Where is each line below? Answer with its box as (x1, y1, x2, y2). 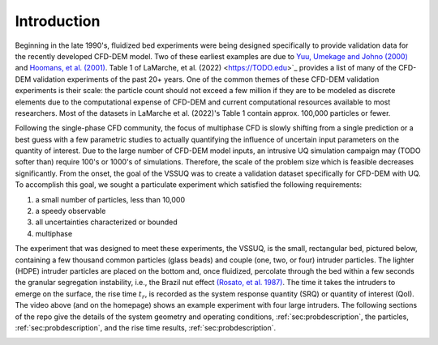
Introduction (15, 12, 101, 30)
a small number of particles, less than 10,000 (35, 194, 186, 204)
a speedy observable (35, 207, 106, 216)
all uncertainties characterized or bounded (35, 217, 178, 227)
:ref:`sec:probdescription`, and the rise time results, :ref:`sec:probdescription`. (15, 322, 277, 332)
